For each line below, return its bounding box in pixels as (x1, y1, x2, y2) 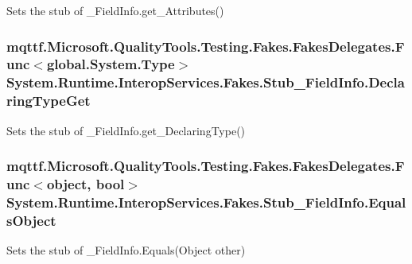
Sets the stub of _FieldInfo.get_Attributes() (6, 2, 224, 18)
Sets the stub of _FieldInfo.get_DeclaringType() (6, 122, 246, 138)
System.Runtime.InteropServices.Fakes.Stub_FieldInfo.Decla (6, 72, 405, 92)
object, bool (46, 174, 125, 194)
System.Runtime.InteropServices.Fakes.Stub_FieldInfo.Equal (6, 192, 406, 212)
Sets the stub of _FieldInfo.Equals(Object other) (6, 242, 246, 258)
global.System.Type (46, 54, 175, 74)
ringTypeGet (6, 91, 91, 111)
